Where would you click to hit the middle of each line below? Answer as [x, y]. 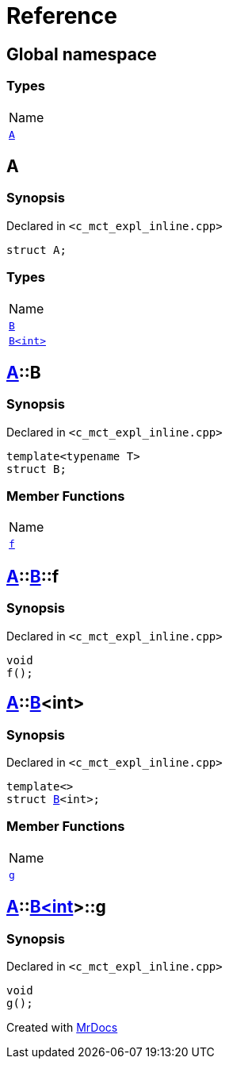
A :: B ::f [33, 576]
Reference [62, 16]
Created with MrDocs [62, 1027]
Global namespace [82, 54]
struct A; [36, 250]
